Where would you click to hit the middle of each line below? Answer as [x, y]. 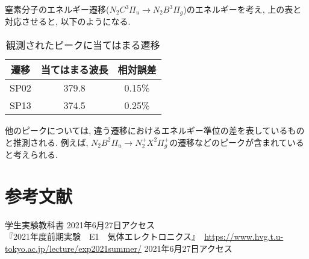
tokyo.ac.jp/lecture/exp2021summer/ [73, 248]
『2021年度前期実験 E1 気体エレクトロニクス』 [101, 236]
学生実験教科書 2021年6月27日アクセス [80, 224]
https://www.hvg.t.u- [244, 236]
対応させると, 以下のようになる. [68, 21]
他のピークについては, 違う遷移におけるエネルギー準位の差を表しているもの [155, 130]
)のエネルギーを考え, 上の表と [242, 9]
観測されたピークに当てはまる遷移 [83, 45]
